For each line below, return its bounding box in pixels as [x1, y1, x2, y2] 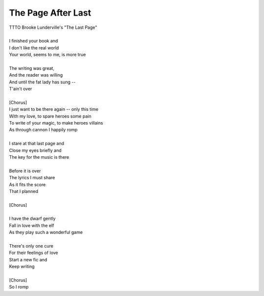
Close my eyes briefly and [9, 147, 62, 153]
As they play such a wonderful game [9, 230, 83, 235]
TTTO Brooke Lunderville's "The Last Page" [9, 24, 97, 30]
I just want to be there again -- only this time [9, 106, 99, 112]
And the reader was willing [9, 72, 63, 78]
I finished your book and [9, 38, 58, 44]
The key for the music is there [9, 154, 69, 160]
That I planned [9, 188, 39, 194]
